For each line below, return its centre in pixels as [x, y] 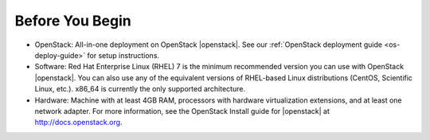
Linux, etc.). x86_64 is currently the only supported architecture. [140, 89]
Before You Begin [73, 21]
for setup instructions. [123, 55]
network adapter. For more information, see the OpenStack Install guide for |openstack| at [182, 111]
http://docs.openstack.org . [78, 122]
